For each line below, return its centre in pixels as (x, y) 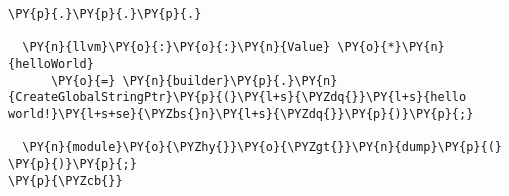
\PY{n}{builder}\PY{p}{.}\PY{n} (230, 80)
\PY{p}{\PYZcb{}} (65, 180)
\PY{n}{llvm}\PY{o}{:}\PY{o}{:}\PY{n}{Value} (176, 47)
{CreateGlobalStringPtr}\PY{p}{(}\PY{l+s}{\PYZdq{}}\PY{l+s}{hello (237, 97)
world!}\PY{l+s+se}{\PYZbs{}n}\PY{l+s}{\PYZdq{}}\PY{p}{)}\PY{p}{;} (241, 113)
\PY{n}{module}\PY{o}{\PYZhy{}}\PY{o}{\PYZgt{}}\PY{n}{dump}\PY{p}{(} (262, 147)
